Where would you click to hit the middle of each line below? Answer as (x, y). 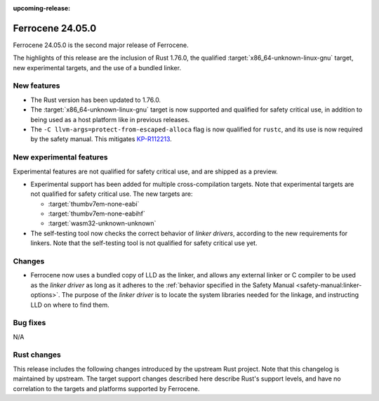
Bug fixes (29, 323)
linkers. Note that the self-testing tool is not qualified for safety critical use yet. (144, 243)
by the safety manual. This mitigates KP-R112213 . (101, 139)
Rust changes (37, 355)
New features (36, 86)
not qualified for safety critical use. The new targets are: (112, 194)
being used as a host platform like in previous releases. (110, 119)
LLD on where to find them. (70, 305)
